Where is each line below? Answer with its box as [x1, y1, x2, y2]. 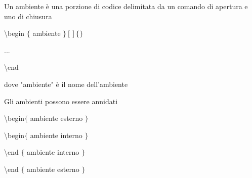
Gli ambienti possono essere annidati [4, 96, 118, 106]
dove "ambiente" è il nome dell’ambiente [4, 78, 128, 89]
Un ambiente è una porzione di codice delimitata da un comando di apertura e [4, 1, 248, 11]
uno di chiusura [4, 11, 52, 21]
